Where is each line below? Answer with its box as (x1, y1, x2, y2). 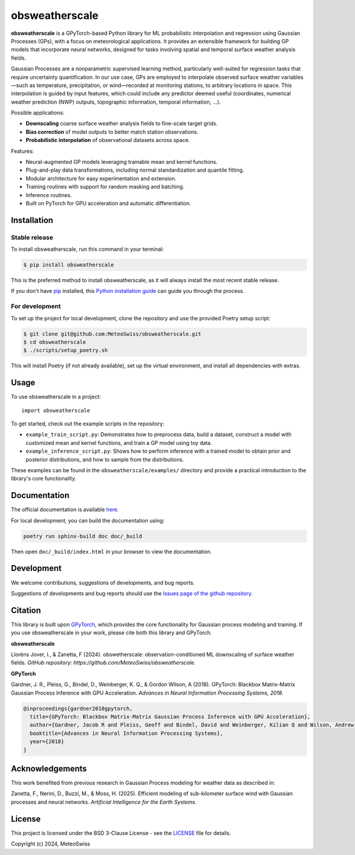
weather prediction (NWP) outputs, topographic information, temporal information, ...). (11, 98, 221, 105)
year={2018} (30, 738, 64, 745)
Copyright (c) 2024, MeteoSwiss (11, 840, 91, 847)
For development (11, 302, 62, 311)
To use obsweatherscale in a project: (11, 393, 101, 401)
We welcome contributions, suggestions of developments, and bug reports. (11, 579, 195, 586)
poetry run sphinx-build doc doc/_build (23, 533, 142, 540)
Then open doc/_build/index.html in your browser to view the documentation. (11, 548, 212, 555)
